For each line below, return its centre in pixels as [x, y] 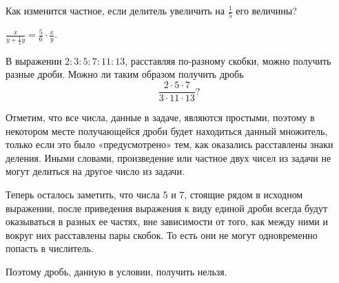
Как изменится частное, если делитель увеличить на [115, 10]
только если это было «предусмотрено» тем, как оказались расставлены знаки [169, 144]
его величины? [266, 10]
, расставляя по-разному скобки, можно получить [228, 60]
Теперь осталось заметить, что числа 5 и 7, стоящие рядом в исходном [154, 195]
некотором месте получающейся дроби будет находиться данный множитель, [167, 130]
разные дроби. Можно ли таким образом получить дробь [125, 74]
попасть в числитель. [50, 248]
